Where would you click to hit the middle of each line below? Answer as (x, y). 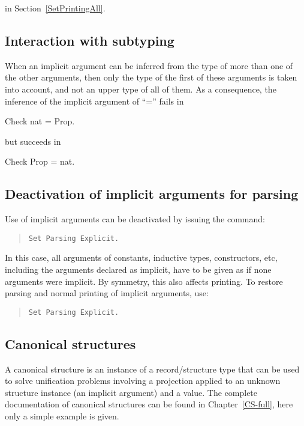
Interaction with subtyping (90, 40)
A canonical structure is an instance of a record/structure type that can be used (152, 369)
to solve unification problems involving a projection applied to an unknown (143, 381)
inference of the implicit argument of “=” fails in (94, 101)
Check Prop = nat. (40, 161)
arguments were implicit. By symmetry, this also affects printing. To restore (144, 281)
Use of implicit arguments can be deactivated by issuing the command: (135, 219)
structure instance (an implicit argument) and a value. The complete (131, 392)
